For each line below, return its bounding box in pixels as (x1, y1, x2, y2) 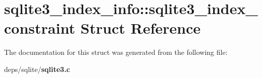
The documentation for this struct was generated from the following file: (4, 47, 228, 57)
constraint (4, 18, 75, 38)
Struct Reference (80, 18, 201, 38)
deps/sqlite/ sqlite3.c (4, 63, 70, 74)
